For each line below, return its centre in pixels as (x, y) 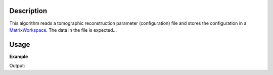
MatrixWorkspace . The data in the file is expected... (63, 30)
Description (28, 11)
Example (19, 56)
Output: (17, 66)
